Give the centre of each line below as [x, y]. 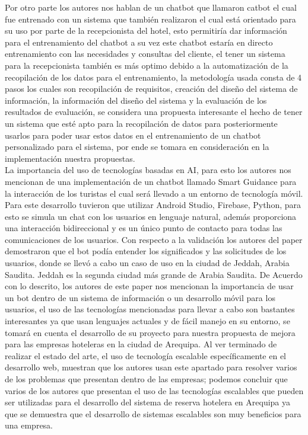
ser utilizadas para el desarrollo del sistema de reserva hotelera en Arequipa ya [148, 402]
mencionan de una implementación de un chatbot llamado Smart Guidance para [151, 181]
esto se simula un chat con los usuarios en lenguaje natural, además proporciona [151, 216]
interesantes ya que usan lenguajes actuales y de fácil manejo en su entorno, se [147, 321]
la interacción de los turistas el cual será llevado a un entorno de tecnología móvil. [154, 193]
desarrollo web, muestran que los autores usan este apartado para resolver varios [151, 367]
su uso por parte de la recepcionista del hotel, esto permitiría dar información [146, 31]
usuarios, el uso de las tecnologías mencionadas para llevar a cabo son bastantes [150, 309]
